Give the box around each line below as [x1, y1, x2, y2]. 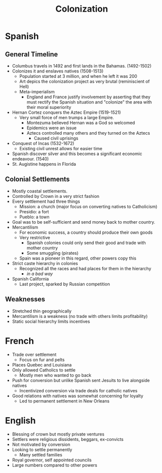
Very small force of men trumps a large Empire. [19, 115, 114, 120]
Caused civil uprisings [34, 135, 79, 141]
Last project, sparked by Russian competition [19, 281, 110, 287]
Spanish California [12, 276, 49, 281]
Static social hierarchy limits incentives [12, 318, 90, 324]
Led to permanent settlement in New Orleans [19, 398, 109, 404]
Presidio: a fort [19, 209, 49, 214]
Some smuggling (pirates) [26, 250, 79, 256]
